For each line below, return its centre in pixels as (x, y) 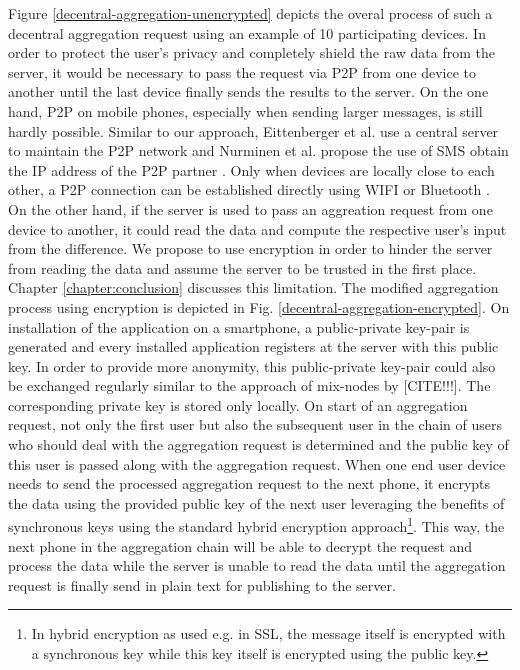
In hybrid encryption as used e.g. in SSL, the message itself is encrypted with (268, 633)
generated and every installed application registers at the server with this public (253, 346)
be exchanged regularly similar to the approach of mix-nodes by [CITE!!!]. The (249, 385)
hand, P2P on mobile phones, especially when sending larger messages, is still (245, 110)
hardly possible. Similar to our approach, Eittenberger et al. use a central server (253, 130)
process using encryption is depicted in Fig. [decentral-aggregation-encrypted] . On (259, 306)
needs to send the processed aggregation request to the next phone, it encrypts (249, 483)
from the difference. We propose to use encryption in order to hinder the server (250, 248)
